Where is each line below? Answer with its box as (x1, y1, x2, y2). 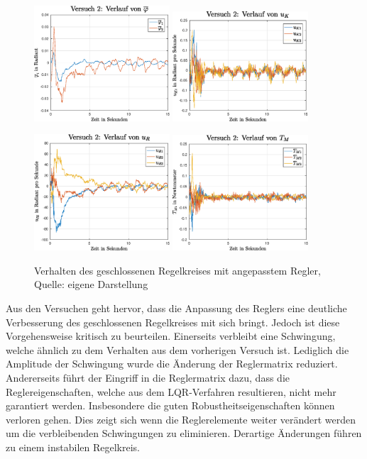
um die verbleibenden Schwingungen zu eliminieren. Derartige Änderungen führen (6, 426, 362, 441)
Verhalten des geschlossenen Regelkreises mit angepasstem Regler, (34, 262, 321, 277)
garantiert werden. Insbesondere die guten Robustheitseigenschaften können (6, 398, 335, 413)
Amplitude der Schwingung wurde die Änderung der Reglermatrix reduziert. (6, 356, 338, 371)
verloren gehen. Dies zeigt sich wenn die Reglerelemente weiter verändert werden (6, 411, 356, 426)
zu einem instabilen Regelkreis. (6, 439, 140, 454)
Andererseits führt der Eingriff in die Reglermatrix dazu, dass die (6, 370, 290, 385)
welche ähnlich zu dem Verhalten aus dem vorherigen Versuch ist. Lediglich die (6, 342, 349, 357)
